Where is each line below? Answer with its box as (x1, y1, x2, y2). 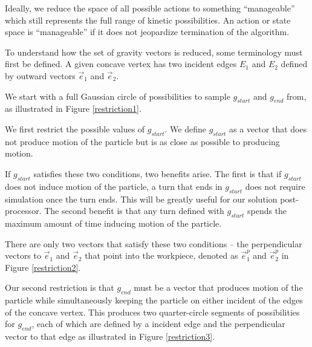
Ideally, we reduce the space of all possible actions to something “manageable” (5, 2, 295, 14)
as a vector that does (229, 122, 307, 135)
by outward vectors (5, 69, 76, 82)
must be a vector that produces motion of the (134, 281, 303, 294)
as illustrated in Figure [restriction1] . (5, 102, 141, 115)
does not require (245, 180, 305, 192)
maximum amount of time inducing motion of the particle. (5, 216, 222, 229)
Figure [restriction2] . (5, 261, 81, 273)
